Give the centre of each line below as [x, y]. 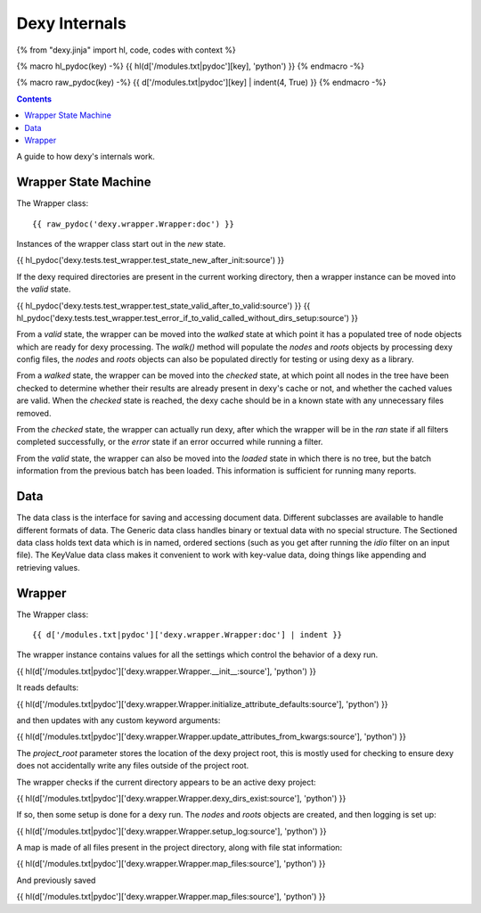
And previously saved [56, 880]
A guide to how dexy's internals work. [86, 157]
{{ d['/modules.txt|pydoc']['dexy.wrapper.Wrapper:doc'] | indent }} [188, 634]
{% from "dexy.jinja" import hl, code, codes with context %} [126, 50]
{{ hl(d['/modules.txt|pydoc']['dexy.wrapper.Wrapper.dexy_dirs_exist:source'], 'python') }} [181, 798]
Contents [34, 99]
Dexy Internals [71, 23]
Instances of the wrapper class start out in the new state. [121, 243]
